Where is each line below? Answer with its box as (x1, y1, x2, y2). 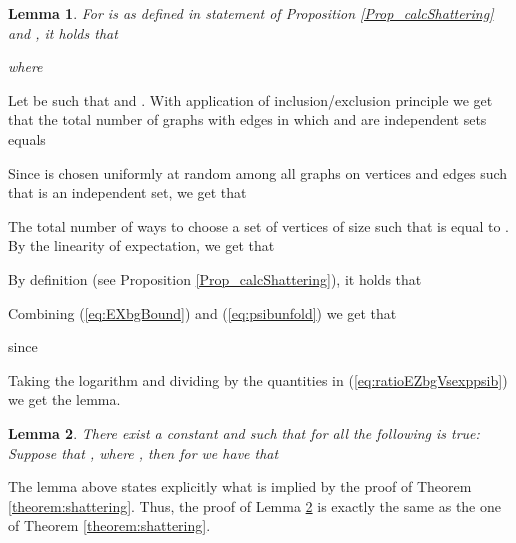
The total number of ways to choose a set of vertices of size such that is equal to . (8, 215, 510, 236)
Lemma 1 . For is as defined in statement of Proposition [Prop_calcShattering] (8, 3, 494, 23)
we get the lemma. (8, 389, 121, 410)
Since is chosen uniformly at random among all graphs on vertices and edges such (8, 162, 508, 183)
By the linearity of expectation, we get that (8, 235, 275, 256)
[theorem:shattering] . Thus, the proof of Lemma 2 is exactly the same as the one (8, 495, 501, 516)
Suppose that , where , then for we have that (8, 442, 279, 463)
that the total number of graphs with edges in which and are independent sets (8, 109, 487, 130)
